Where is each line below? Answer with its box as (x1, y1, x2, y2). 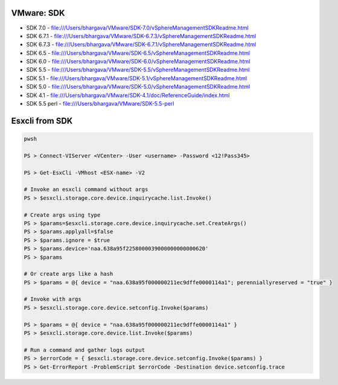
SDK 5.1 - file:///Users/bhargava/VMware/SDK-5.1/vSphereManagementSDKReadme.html (26, 74, 247, 81)
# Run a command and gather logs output (24, 346, 145, 353)
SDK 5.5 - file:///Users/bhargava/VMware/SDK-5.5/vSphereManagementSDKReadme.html (26, 66, 250, 74)
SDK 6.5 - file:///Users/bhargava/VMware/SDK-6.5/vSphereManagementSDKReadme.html (26, 49, 250, 57)
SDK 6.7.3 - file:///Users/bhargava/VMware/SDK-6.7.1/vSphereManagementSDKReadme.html (26, 41, 257, 48)
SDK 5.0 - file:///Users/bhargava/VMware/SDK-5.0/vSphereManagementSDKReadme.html (26, 83, 250, 91)
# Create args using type (24, 211, 101, 218)
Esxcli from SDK (11, 115, 73, 126)
